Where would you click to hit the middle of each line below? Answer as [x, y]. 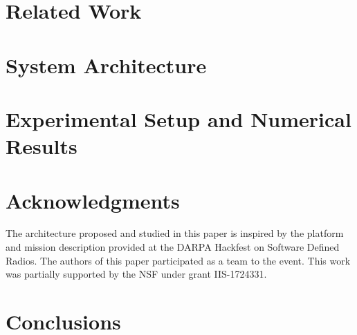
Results [42, 146]
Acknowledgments [93, 200]
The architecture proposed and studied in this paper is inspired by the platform [175, 233]
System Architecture [106, 65]
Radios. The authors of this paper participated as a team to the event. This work [178, 260]
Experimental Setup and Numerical [178, 118]
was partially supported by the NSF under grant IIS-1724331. [136, 274]
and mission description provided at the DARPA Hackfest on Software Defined [173, 247]
